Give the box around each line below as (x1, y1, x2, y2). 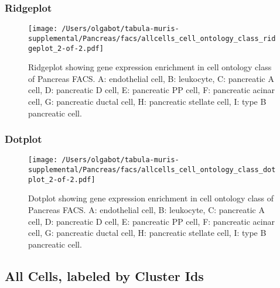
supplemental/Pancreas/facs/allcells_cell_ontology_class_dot (28, 166, 276, 174)
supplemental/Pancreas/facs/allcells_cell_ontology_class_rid (28, 34, 276, 43)
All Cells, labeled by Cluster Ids (5, 266, 204, 284)
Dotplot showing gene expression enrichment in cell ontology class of (28, 192, 274, 204)
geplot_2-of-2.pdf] (28, 44, 104, 53)
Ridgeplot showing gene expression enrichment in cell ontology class (28, 61, 272, 73)
